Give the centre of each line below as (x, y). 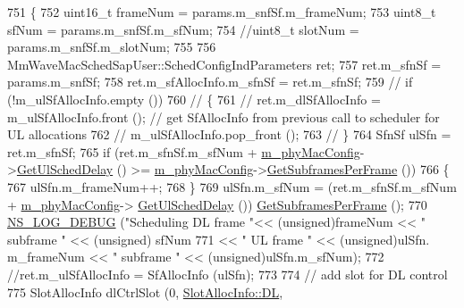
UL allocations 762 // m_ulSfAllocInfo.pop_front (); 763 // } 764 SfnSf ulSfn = (229, 134)
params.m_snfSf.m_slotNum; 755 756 (112, 47)
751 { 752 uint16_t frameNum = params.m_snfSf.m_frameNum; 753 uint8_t (222, 12)
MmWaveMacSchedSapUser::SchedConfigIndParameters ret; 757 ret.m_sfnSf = (224, 64)
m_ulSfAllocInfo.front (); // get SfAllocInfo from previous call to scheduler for (224, 117)
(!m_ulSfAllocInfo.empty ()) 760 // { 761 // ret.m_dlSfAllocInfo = (194, 99)
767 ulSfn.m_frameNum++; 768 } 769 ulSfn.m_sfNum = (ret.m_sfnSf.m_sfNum (232, 186)
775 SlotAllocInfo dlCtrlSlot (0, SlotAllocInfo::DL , (145, 291)
